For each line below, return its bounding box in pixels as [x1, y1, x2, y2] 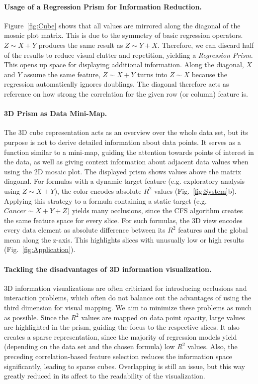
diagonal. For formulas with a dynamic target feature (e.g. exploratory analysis [4, 176, 245, 186]
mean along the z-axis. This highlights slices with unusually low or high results [4, 234, 244, 245]
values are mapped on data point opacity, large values [81, 312, 245, 322]
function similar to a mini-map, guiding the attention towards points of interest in [4, 146, 254, 157]
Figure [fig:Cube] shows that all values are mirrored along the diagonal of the [4, 20, 241, 30]
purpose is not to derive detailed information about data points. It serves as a [4, 136, 241, 147]
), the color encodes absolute [54, 185, 142, 196]
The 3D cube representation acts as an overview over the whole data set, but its [4, 127, 248, 137]
